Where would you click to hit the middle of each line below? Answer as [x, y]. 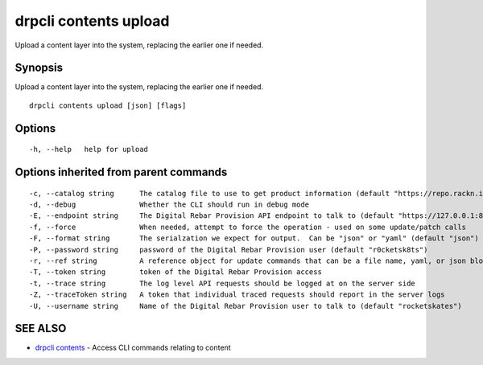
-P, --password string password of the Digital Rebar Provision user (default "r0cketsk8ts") [229, 250]
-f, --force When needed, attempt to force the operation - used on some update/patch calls [248, 227]
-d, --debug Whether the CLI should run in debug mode [169, 205]
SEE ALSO [41, 328]
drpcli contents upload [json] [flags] [108, 105]
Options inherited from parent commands [121, 172]
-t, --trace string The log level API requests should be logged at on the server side [223, 283]
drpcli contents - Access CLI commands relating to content [133, 348]
